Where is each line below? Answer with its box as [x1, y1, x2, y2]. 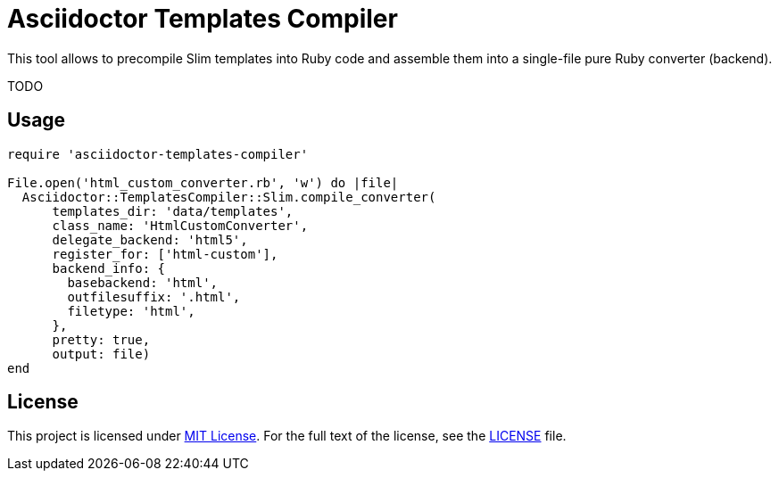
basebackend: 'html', [67, 275, 219, 290]
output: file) [52, 346, 151, 361]
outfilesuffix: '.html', [67, 289, 241, 304]
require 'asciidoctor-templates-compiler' [7, 146, 309, 161]
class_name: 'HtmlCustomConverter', [52, 218, 309, 233]
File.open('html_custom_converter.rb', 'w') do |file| [7, 175, 399, 190]
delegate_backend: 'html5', [52, 232, 248, 247]
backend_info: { [52, 260, 166, 276]
